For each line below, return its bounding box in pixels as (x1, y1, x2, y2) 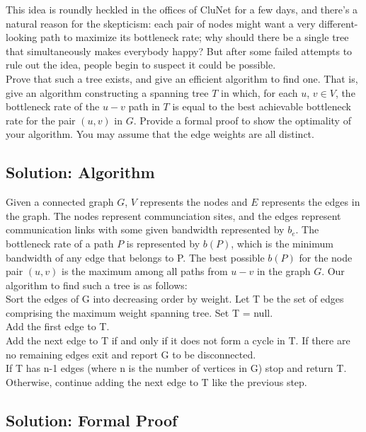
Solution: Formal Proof (6, 409, 178, 431)
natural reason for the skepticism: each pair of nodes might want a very (6, 16, 316, 30)
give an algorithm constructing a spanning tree (6, 85, 209, 100)
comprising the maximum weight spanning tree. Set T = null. (6, 305, 273, 320)
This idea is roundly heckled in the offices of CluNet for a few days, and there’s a (6, 2, 358, 16)
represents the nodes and (139, 194, 248, 209)
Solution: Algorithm (6, 161, 155, 183)
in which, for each (221, 85, 298, 100)
